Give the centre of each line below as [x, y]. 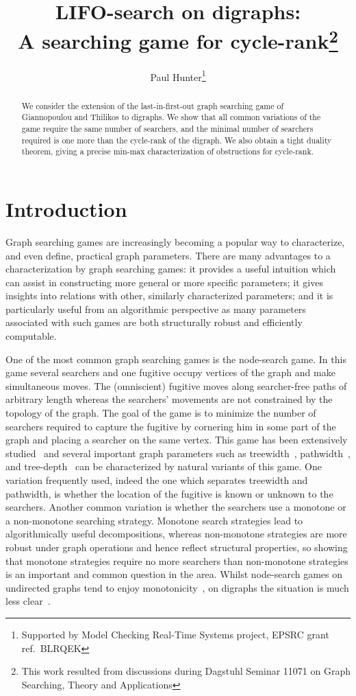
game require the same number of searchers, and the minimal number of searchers [167, 128]
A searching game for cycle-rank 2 [178, 39]
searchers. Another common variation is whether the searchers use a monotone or [176, 507]
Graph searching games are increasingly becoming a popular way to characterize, [175, 241]
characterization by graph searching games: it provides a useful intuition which [171, 269]
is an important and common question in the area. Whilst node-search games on [174, 574]
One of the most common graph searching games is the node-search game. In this [176, 359]
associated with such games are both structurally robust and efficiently [154, 322]
